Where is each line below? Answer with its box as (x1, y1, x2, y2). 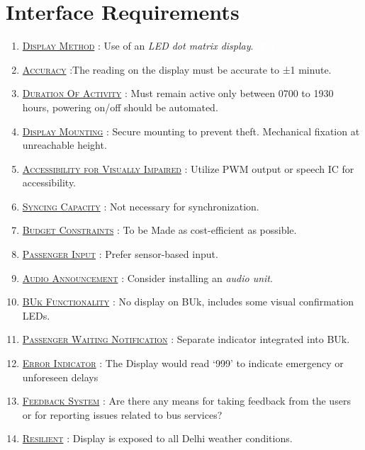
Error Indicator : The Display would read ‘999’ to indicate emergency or (22, 356, 344, 371)
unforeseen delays (22, 369, 99, 384)
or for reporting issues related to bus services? (22, 407, 223, 422)
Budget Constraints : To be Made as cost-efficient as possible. (22, 223, 297, 237)
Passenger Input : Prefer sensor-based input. (22, 247, 218, 261)
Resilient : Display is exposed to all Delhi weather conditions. (22, 431, 293, 446)
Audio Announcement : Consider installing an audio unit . (22, 270, 273, 285)
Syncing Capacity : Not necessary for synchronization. (22, 198, 259, 213)
